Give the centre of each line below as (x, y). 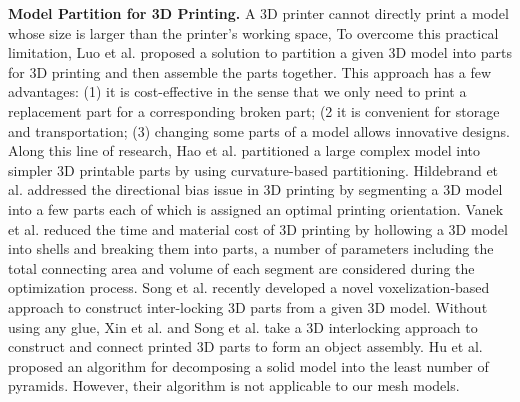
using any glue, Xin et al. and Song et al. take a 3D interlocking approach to (243, 326)
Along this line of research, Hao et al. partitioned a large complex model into (244, 150)
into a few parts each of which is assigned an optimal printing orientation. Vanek (256, 208)
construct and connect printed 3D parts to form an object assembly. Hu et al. (245, 346)
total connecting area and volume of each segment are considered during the (241, 267)
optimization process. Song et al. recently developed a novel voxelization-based (249, 287)
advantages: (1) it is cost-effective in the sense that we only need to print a (237, 91)
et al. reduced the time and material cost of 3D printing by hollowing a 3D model (258, 228)
